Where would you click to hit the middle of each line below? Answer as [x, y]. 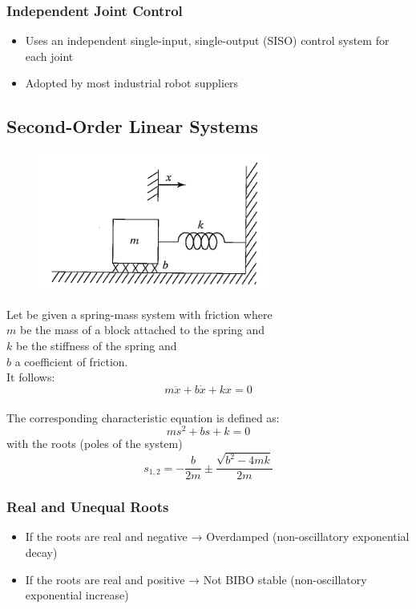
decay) [41, 552]
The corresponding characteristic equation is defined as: [143, 417]
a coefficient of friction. [71, 361]
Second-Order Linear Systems [133, 126]
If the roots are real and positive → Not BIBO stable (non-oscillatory [196, 579]
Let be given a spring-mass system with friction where [139, 314]
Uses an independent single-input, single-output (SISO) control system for [207, 40]
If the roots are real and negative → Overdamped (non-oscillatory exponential [217, 536]
